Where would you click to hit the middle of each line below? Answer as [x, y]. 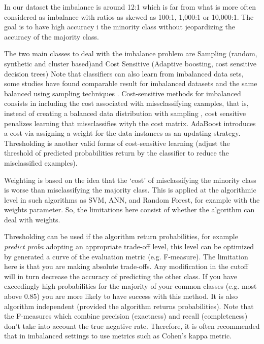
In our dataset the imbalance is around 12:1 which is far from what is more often [130, 7]
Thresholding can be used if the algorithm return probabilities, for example [121, 236]
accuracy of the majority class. [52, 36]
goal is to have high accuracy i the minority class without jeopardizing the [120, 27]
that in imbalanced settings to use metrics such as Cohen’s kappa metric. [118, 336]
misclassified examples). [41, 162]
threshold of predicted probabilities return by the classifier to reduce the [117, 153]
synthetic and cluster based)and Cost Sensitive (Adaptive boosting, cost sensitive [130, 63]
